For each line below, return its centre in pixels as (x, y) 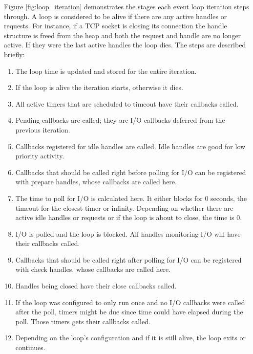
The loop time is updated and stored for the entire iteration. (106, 71)
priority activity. (40, 156)
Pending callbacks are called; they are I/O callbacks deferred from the (120, 120)
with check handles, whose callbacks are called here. (93, 269)
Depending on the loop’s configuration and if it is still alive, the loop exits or (130, 338)
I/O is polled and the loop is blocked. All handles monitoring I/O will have (128, 233)
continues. (30, 347)
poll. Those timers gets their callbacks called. (83, 321)
